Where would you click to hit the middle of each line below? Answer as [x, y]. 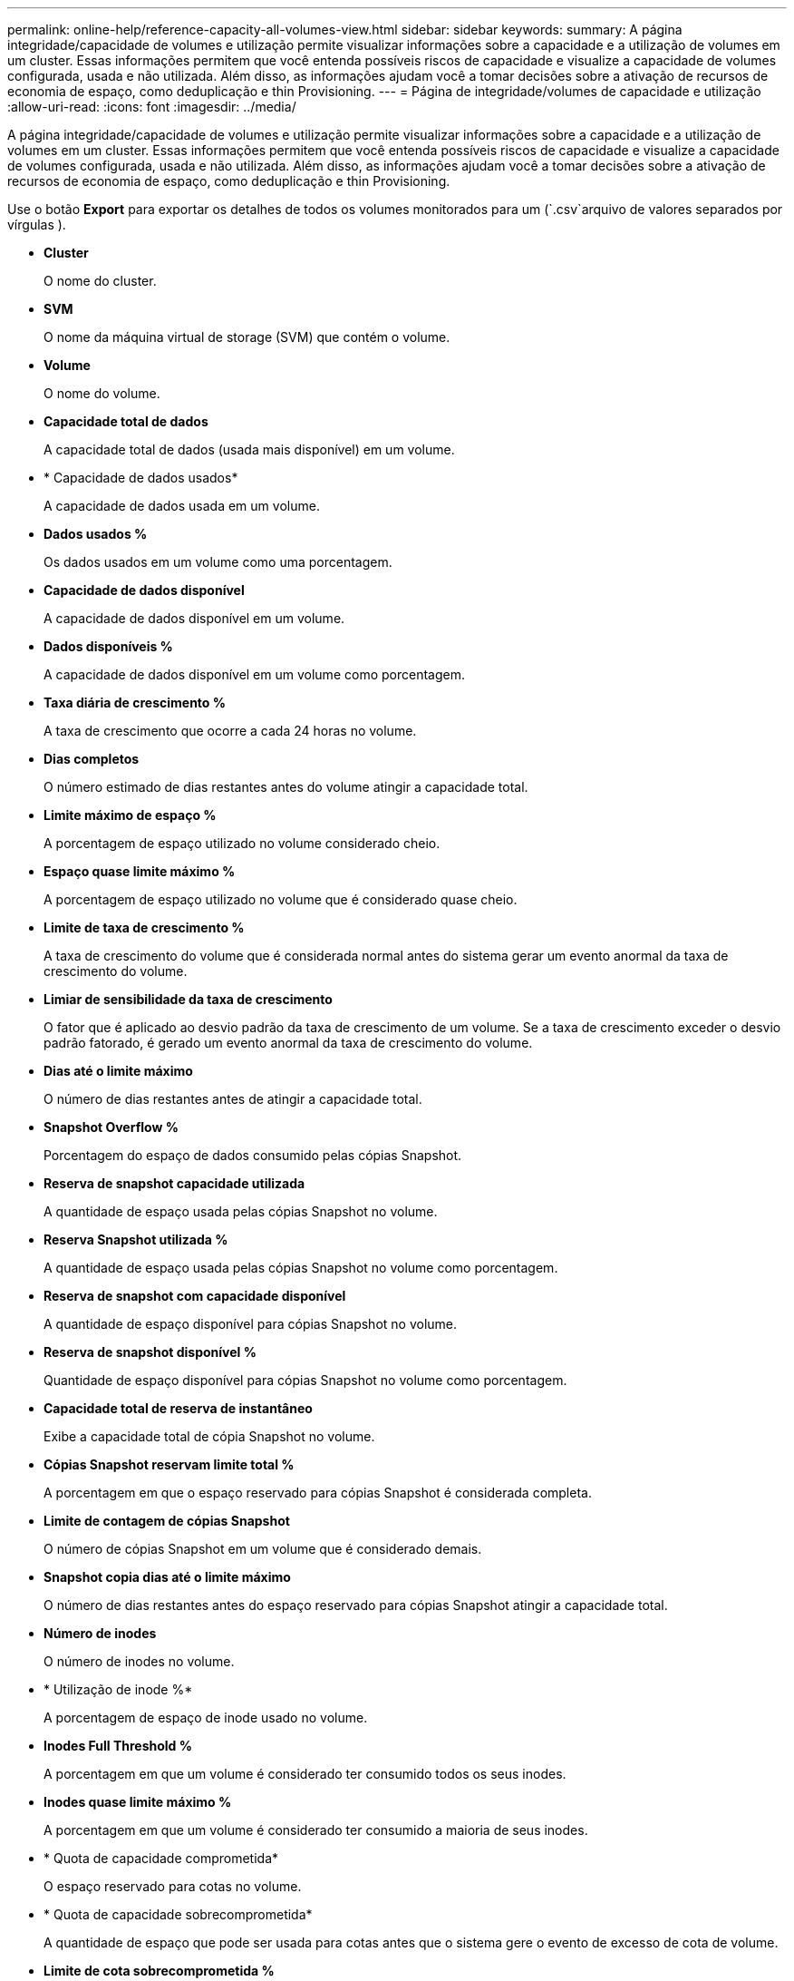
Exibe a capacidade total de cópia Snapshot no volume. [209, 1436]
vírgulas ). [37, 224]
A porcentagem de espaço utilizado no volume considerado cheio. [242, 843]
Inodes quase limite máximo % [138, 1802]
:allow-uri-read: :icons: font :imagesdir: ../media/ [152, 107]
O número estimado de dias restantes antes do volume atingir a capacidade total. [286, 787]
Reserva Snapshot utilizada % [136, 1239]
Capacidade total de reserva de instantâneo [178, 1408]
